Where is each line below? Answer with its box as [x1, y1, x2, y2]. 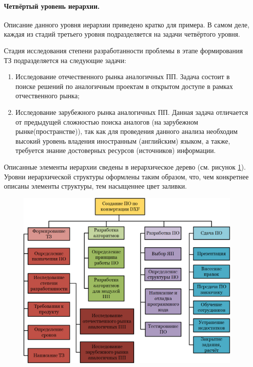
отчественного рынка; [15, 90, 80, 101]
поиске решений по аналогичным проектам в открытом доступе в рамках [15, 81, 233, 91]
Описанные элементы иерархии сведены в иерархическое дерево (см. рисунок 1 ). [4, 161, 246, 172]
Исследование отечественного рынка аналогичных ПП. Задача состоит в [15, 71, 230, 82]
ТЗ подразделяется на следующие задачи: [4, 55, 126, 65]
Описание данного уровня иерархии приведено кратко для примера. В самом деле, [4, 19, 250, 29]
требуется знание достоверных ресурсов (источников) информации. [15, 145, 216, 155]
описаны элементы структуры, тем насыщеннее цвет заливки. [4, 181, 187, 191]
